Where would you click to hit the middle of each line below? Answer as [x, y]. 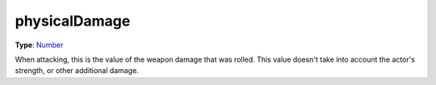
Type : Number [39, 45]
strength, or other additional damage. [77, 71]
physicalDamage [73, 21]
